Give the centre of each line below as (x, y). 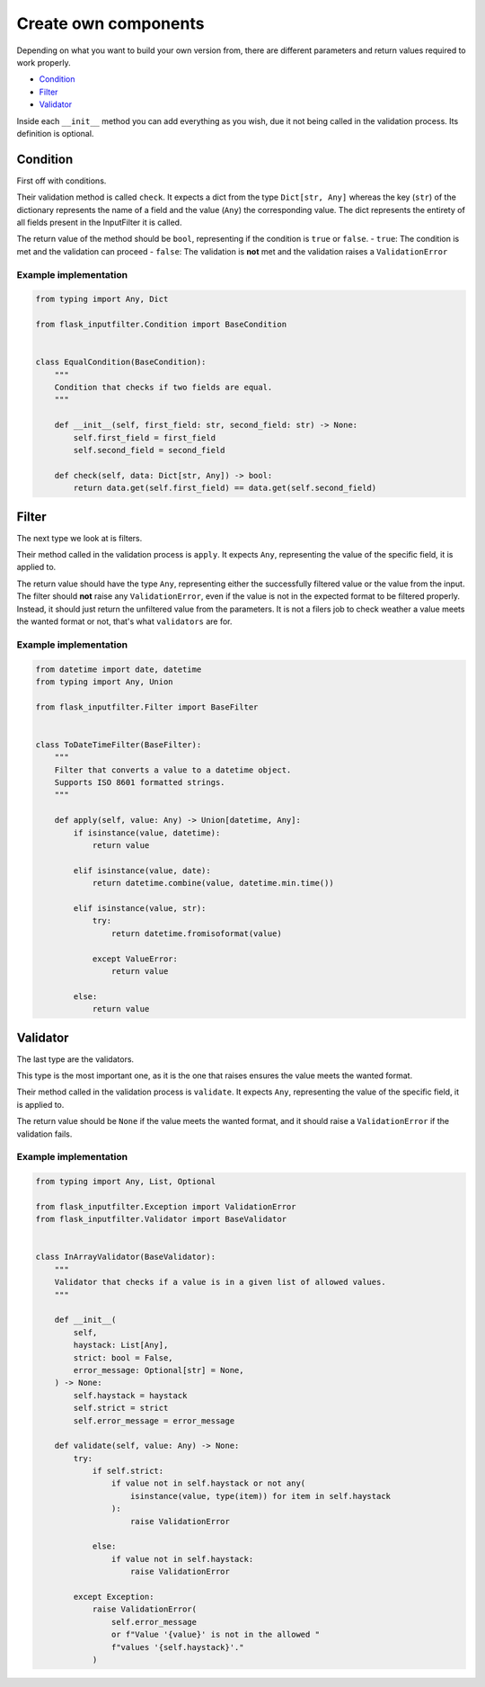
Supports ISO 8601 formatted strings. (140, 783)
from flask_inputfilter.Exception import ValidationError (166, 1206)
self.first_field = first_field (144, 437)
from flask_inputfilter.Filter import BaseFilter (147, 707)
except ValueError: (135, 959)
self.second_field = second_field (149, 450)
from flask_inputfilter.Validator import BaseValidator (161, 1219)
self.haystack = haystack (130, 1395)
